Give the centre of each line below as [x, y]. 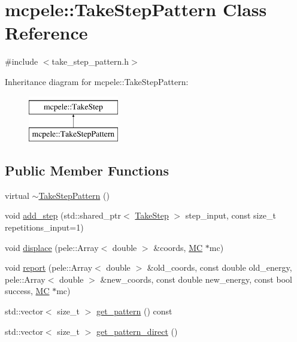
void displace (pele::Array [52, 247]
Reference [46, 33]
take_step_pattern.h [90, 61]
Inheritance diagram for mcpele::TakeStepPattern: [97, 81]
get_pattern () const [134, 311]
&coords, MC [178, 247]
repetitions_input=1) [44, 227]
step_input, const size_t [231, 215]
